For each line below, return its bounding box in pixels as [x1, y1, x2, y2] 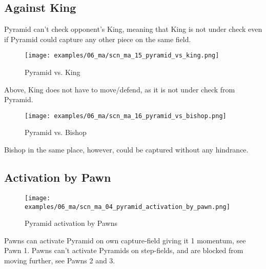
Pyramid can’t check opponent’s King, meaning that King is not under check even [4, 24, 262, 34]
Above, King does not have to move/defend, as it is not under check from [4, 84, 235, 94]
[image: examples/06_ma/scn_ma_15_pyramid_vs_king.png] [25, 52, 219, 60]
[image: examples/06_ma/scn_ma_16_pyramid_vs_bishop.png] [25, 112, 227, 120]
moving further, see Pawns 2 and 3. [4, 255, 115, 265]
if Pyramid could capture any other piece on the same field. [4, 33, 191, 44]
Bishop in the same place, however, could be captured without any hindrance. [4, 144, 249, 155]
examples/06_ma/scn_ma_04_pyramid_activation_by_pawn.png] [25, 203, 230, 210]
